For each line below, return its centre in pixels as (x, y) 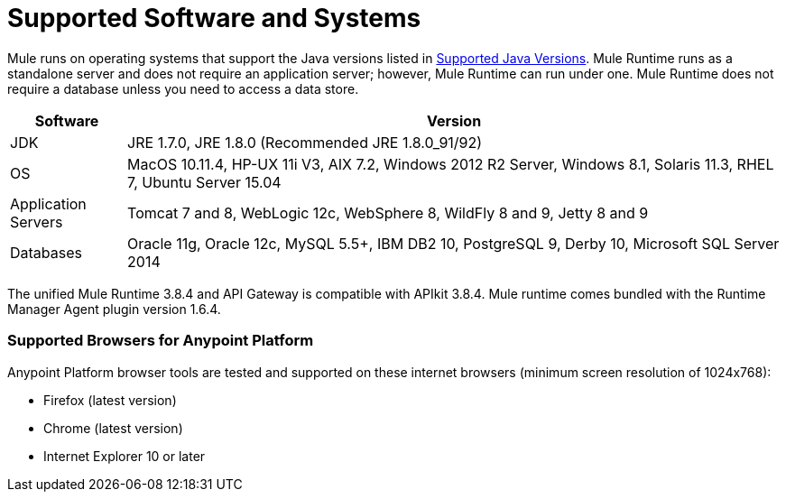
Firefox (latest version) (110, 400)
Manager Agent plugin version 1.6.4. (114, 309)
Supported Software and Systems (214, 18)
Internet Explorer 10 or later (125, 456)
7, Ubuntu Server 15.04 (204, 182)
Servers (37, 222)
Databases (46, 252)
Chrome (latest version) (113, 428)
